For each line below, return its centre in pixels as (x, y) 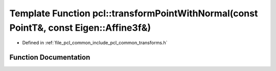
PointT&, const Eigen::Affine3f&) (80, 28)
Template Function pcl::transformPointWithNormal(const (134, 13)
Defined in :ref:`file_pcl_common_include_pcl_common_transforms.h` (95, 43)
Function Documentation (50, 57)
